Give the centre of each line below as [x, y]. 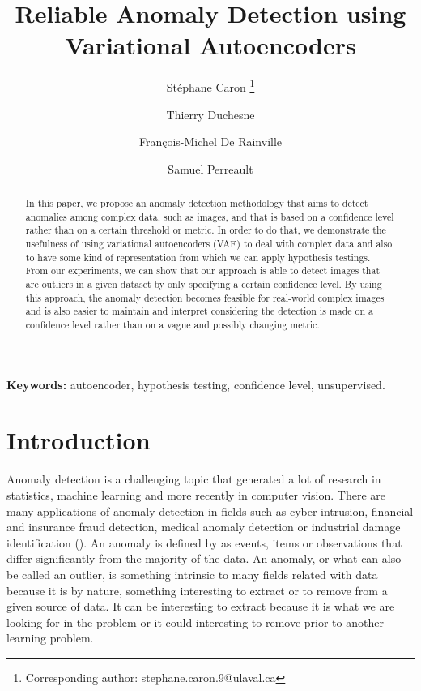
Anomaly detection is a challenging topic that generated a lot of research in [194, 479]
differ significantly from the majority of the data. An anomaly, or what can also [204, 558]
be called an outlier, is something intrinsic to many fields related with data [192, 574]
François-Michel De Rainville [210, 142]
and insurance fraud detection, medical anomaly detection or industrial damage [204, 527]
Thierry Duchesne [210, 114]
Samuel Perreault [210, 168]
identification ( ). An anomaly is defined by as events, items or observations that [204, 542]
